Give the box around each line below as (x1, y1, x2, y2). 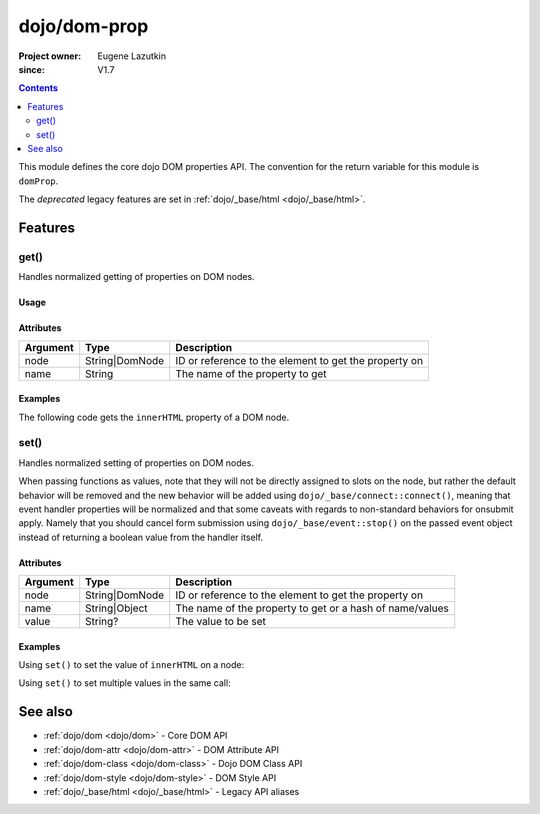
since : (18, 63, 45, 75)
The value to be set (175, 615, 267, 629)
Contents (18, 82, 59, 94)
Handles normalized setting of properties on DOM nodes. (18, 456, 255, 469)
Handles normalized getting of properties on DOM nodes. (18, 271, 255, 283)
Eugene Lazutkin (97, 50, 167, 62)
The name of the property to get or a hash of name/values (175, 601, 449, 615)
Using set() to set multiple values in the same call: (18, 677, 231, 689)
